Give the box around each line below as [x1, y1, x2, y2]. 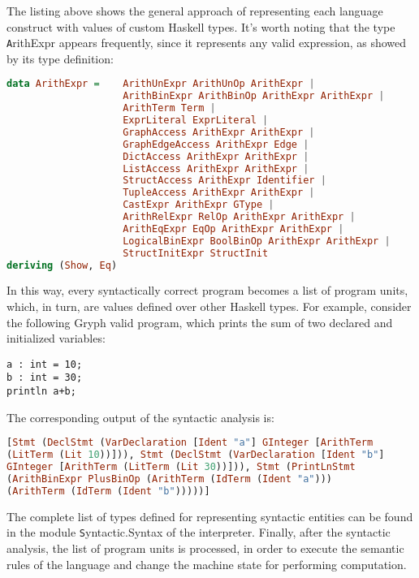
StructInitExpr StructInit [123, 247, 269, 259]
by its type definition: [6, 50, 114, 67]
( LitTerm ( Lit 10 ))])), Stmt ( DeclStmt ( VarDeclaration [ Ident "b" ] [6, 449, 385, 461]
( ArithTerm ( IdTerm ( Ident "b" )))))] [6, 485, 210, 497]
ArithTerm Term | [123, 102, 216, 114]
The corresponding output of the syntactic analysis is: [6, 408, 274, 425]
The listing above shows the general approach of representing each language [6, 2, 383, 19]
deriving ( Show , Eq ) [6, 259, 118, 271]
